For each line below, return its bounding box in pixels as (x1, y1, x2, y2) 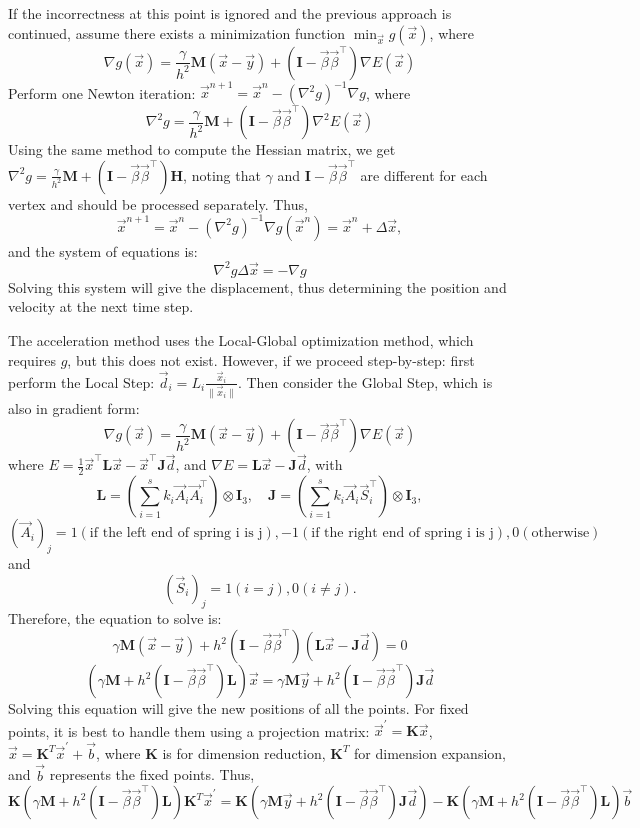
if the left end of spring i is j (89, 526, 263, 541)
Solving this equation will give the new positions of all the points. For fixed (8, 698, 469, 719)
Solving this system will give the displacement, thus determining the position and (8, 276, 507, 297)
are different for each (360, 164, 488, 185)
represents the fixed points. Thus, (49, 764, 255, 785)
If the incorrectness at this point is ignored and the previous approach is (8, 3, 452, 23)
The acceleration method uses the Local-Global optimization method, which (8, 330, 474, 351)
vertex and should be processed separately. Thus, (8, 193, 308, 214)
